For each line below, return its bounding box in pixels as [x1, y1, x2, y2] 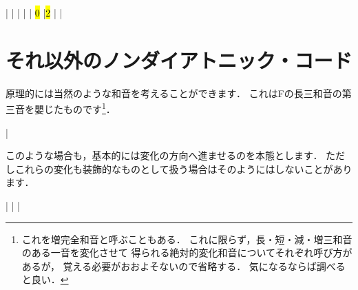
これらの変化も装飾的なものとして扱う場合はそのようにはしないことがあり [14, 161, 352, 176]
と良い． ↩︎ [21, 272, 69, 287]
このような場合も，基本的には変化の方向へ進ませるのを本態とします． [6, 148, 323, 163]
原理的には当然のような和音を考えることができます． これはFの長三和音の [6, 85, 342, 100]
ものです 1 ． [63, 100, 116, 116]
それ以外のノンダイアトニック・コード [6, 45, 352, 74]
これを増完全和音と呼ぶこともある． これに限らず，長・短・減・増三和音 [21, 231, 352, 246]
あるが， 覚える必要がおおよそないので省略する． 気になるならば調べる [21, 258, 346, 273]
